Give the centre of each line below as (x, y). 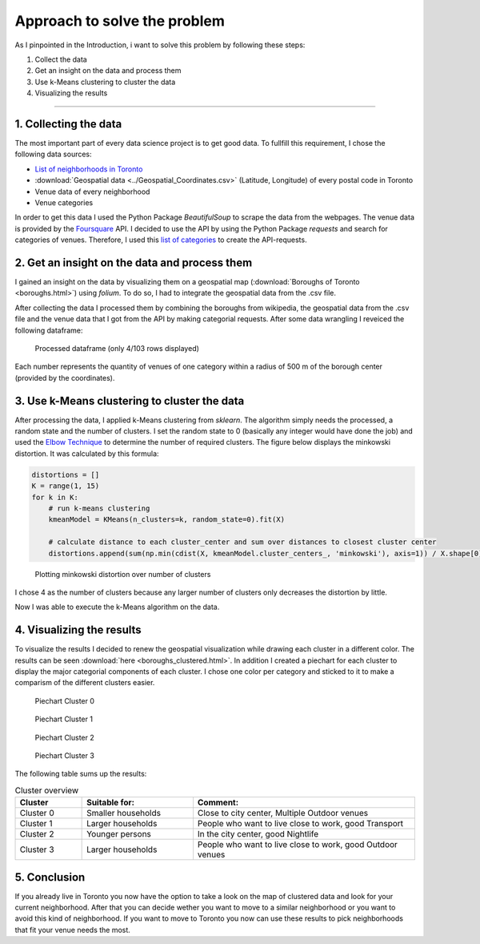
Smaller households (124, 813)
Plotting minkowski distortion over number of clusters (123, 574)
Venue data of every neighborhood (92, 192)
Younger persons (119, 834)
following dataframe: (49, 330)
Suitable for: (111, 803)
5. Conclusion (50, 877)
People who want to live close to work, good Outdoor (297, 845)
